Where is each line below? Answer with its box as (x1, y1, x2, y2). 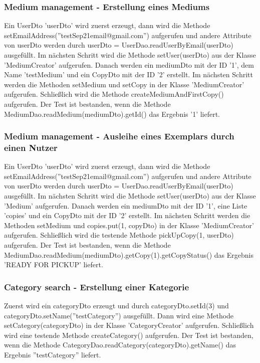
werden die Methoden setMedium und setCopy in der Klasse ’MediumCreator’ (4, 79, 244, 89)
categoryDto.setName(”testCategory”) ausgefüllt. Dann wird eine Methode (4, 310, 234, 320)
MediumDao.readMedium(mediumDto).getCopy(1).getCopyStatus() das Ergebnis (4, 249, 253, 260)
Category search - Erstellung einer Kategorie (4, 280, 189, 293)
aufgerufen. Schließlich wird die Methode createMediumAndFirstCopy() (4, 89, 224, 99)
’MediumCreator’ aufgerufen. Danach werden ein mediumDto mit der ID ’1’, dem (4, 59, 254, 70)
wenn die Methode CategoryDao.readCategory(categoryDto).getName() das (4, 339, 236, 350)
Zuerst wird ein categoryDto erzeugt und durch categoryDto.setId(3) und (4, 300, 229, 311)
